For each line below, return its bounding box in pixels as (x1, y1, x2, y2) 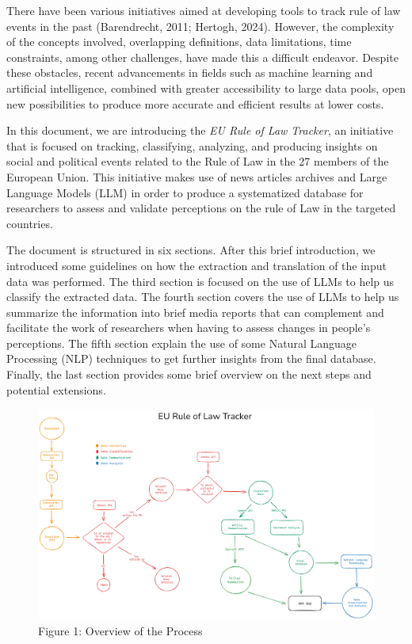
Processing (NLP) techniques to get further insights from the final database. (6, 350, 376, 367)
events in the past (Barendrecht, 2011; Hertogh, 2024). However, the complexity (6, 17, 395, 34)
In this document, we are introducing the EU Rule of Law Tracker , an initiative (6, 122, 394, 139)
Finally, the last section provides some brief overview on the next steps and (6, 366, 372, 383)
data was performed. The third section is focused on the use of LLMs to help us (6, 272, 395, 289)
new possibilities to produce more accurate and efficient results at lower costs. (6, 95, 384, 112)
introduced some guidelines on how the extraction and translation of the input (6, 257, 387, 273)
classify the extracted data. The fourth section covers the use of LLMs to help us (6, 288, 399, 305)
